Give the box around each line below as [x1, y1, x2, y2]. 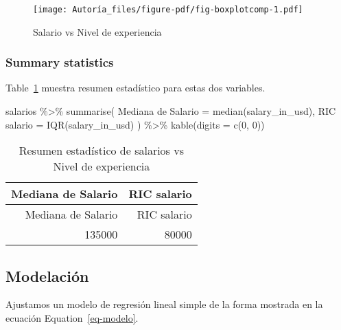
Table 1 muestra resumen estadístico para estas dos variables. [5, 80, 266, 95]
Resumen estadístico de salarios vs [19, 142, 185, 159]
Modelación [5, 265, 89, 286]
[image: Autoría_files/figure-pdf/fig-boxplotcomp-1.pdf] [33, 5, 303, 14]
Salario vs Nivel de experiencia [33, 24, 162, 38]
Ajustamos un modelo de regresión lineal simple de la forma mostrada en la [5, 297, 323, 311]
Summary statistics [5, 54, 114, 71]
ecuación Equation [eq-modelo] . [5, 311, 139, 325]
